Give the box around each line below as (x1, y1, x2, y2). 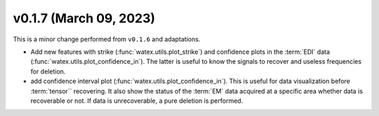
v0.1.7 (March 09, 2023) (13, 10, 156, 26)
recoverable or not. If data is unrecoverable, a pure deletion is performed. (30, 96, 244, 105)
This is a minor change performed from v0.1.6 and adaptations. (13, 35, 201, 43)
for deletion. (30, 67, 66, 75)
